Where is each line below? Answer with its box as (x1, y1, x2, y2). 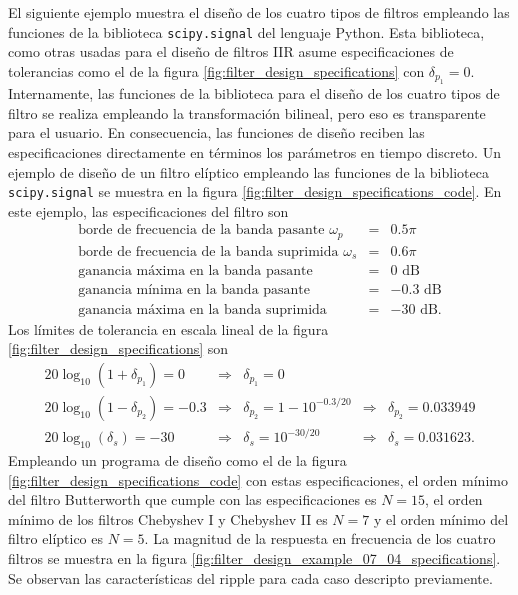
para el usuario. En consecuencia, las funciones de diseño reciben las (8, 122, 425, 143)
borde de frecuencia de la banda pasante (78, 223, 325, 238)
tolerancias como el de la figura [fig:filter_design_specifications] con (8, 60, 425, 81)
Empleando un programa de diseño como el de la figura (8, 450, 347, 471)
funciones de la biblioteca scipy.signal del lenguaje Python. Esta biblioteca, (8, 21, 485, 42)
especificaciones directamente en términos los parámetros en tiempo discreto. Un (8, 142, 501, 163)
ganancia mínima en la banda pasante (78, 283, 311, 298)
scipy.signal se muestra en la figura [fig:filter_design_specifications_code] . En (8, 181, 502, 202)
